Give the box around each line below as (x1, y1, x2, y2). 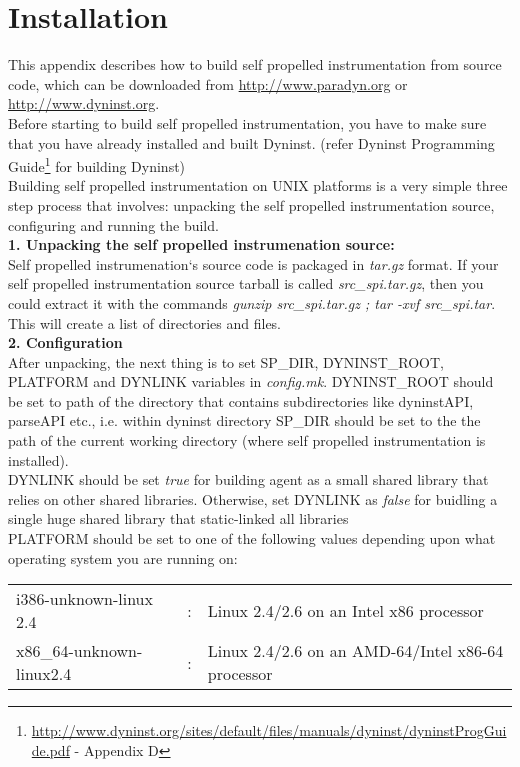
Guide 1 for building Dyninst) (8, 153, 186, 176)
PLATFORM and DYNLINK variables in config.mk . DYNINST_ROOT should (8, 371, 494, 392)
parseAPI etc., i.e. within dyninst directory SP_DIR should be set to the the (8, 410, 481, 431)
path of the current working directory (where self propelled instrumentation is (8, 430, 486, 451)
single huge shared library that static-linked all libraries (8, 508, 349, 529)
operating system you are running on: (8, 547, 238, 568)
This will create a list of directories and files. (8, 312, 282, 333)
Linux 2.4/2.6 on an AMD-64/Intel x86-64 (207, 639, 504, 663)
